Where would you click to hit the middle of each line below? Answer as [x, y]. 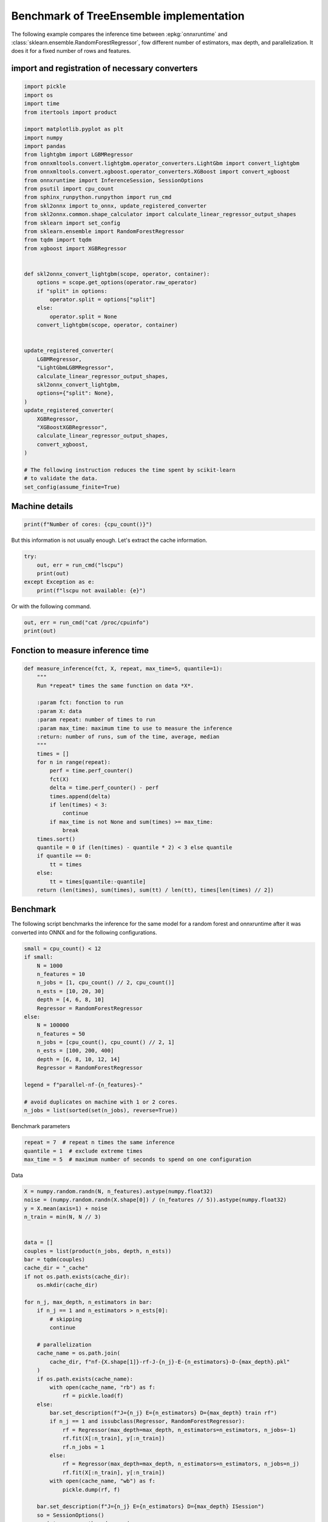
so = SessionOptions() [70, 1515]
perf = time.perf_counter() [91, 771]
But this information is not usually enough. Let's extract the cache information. [109, 540]
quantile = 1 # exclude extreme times [83, 1151]
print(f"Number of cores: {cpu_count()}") [88, 524]
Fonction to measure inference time [80, 651]
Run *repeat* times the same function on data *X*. [115, 686]
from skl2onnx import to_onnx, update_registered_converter [115, 206]
